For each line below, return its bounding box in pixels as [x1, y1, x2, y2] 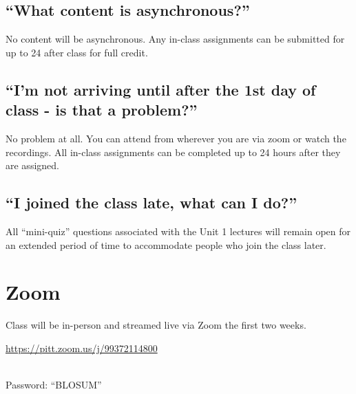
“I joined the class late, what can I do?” [6, 192, 297, 213]
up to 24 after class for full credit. [6, 45, 148, 59]
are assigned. [6, 158, 59, 173]
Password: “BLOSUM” [6, 377, 102, 392]
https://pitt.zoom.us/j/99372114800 [6, 340, 158, 355]
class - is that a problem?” [6, 99, 198, 120]
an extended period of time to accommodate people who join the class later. [6, 237, 326, 252]
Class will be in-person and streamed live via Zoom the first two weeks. [6, 318, 306, 332]
